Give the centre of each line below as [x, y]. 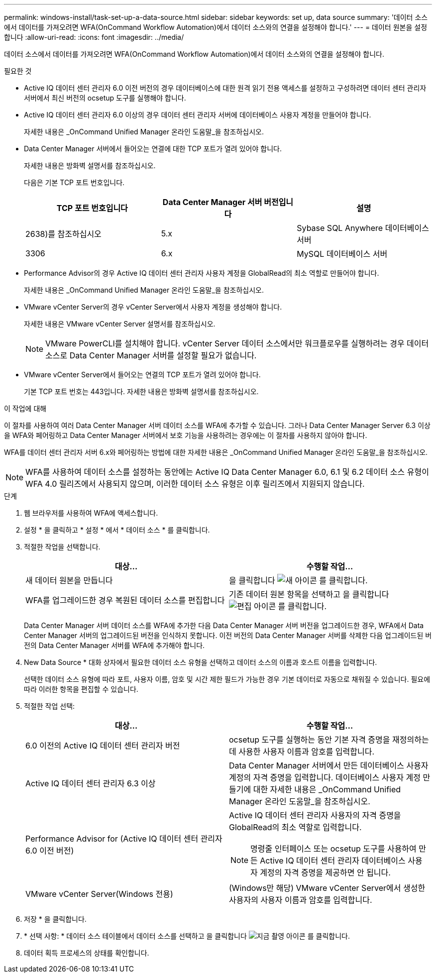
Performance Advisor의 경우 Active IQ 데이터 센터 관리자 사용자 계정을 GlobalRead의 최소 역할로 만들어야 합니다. [202, 273]
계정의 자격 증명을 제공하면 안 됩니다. [325, 872]
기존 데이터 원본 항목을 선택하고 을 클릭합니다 [309, 594]
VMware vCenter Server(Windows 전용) [99, 894]
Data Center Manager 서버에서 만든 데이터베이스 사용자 [329, 765]
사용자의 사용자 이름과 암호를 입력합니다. [301, 900]
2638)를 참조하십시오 [63, 234]
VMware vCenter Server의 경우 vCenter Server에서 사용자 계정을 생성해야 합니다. [153, 307]
